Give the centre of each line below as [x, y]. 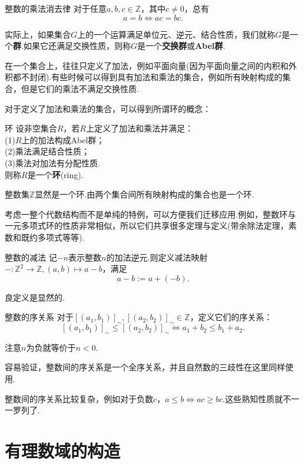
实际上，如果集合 [38, 34]
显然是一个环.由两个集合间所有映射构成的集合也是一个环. [145, 194]
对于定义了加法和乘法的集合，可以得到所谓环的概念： [108, 108]
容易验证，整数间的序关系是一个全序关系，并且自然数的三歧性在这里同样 [145, 367]
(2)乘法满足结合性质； [47, 151]
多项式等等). [61, 237]
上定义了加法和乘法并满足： [139, 128]
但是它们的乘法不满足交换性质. [80, 88]
